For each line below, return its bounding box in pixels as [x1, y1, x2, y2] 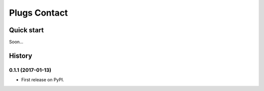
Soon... [9, 39, 24, 45]
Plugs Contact [9, 7, 68, 18]
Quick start [9, 26, 44, 34]
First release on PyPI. [21, 77, 65, 83]
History [9, 51, 33, 60]
